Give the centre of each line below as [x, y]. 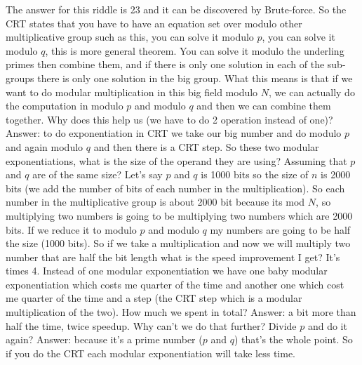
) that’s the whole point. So [293, 339]
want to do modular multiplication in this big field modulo [132, 92]
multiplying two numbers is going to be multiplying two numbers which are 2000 [179, 215]
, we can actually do [312, 92]
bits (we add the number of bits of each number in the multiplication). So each [175, 188]
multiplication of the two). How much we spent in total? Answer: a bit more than [181, 312]
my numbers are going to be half [280, 229]
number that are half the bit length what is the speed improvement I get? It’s [173, 257]
